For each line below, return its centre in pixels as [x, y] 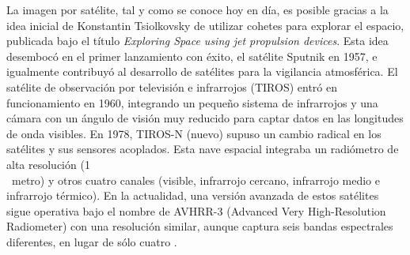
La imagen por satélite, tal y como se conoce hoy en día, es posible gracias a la [197, 9]
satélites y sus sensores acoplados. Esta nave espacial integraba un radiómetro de [203, 149]
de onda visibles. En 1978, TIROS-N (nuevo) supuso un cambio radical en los [194, 133]
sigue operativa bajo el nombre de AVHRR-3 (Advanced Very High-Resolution [196, 210]
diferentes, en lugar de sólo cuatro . [92, 241]
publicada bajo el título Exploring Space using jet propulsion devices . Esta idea [197, 41]
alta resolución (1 [48, 164]
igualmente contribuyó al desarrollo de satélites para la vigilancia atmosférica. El [202, 71]
